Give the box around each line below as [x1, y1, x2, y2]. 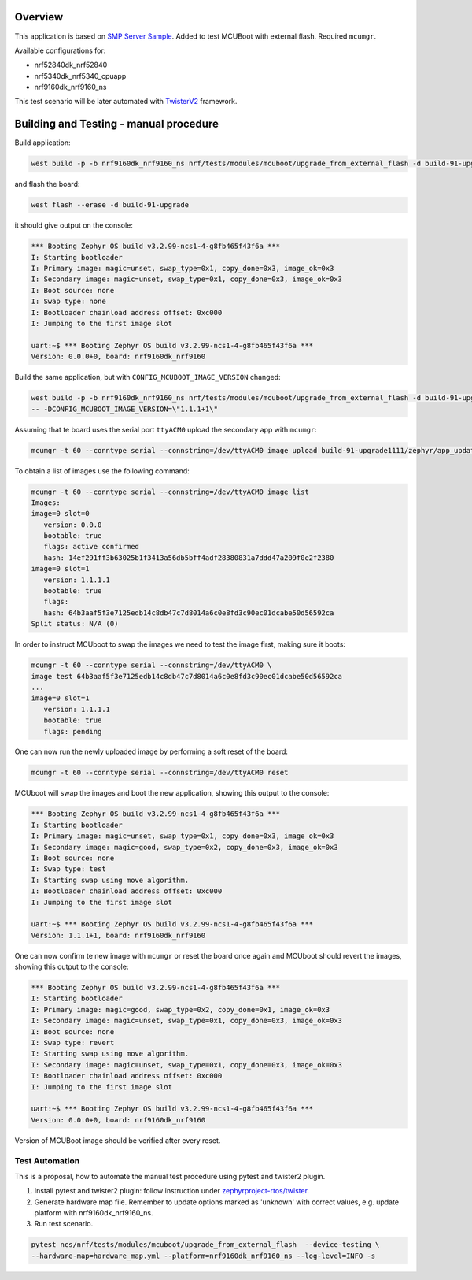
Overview [14, 10, 64, 24]
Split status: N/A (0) [31, 619, 119, 629]
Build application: [14, 138, 71, 147]
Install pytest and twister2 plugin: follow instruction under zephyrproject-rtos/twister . [34, 1186, 310, 1196]
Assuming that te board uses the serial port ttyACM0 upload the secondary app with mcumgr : [14, 425, 318, 434]
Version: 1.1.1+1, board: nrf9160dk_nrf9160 [31, 930, 206, 940]
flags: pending [43, 727, 102, 736]
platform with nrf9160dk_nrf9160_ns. [34, 1208, 153, 1218]
